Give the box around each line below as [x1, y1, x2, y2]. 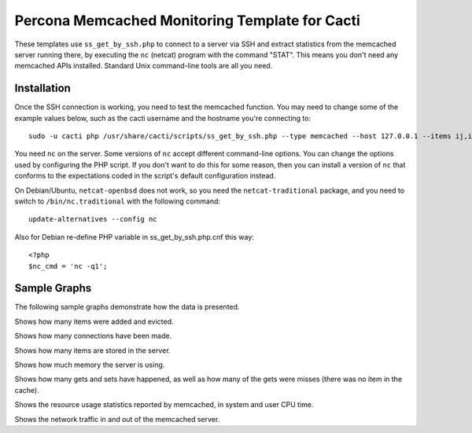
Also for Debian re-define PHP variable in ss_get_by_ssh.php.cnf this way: [14, 232, 255, 241]
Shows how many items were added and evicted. [14, 317, 174, 326]
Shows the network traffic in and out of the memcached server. [14, 414, 220, 424]
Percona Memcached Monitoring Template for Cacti [14, 12, 361, 29]
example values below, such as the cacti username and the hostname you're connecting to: [14, 113, 311, 123]
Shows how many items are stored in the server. [14, 346, 171, 355]
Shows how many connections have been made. [14, 331, 172, 341]
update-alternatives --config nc [28, 215, 157, 224]
